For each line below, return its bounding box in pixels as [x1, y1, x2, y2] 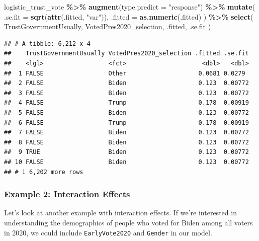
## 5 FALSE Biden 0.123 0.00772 [4, 109, 249, 116]
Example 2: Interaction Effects [4, 188, 130, 200]
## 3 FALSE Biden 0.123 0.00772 [4, 89, 249, 97]
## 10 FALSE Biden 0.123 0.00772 [4, 158, 249, 166]
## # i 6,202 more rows [4, 168, 83, 176]
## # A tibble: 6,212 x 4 [4, 40, 91, 47]
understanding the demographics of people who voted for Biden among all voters [4, 217, 253, 227]
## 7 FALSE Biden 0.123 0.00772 [4, 129, 249, 136]
